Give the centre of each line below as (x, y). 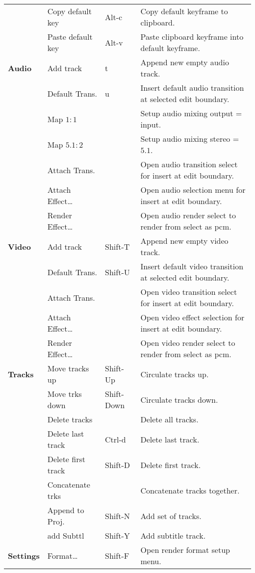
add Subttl (66, 535)
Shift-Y (117, 535)
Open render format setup (185, 550)
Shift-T (117, 246)
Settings (24, 555)
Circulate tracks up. (175, 374)
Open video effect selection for (192, 317)
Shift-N (117, 516)
